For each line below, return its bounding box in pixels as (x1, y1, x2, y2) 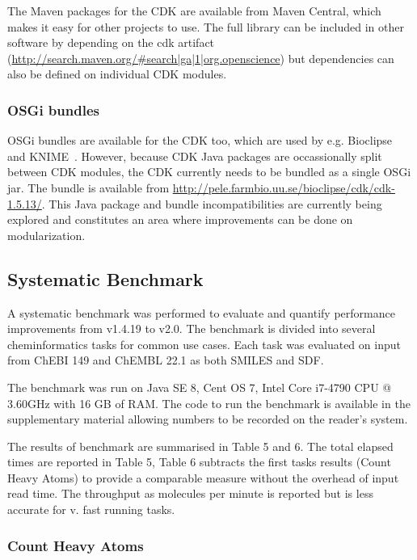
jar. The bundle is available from (7, 179, 170, 196)
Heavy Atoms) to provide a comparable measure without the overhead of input (7, 469, 399, 486)
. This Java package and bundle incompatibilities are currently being (41, 195, 382, 212)
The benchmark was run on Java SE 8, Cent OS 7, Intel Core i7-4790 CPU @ (7, 378, 392, 395)
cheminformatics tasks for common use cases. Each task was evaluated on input (7, 335, 401, 352)
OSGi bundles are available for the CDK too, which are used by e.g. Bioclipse (7, 132, 393, 149)
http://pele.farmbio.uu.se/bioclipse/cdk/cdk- (172, 179, 395, 196)
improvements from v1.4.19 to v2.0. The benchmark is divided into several (7, 320, 376, 337)
